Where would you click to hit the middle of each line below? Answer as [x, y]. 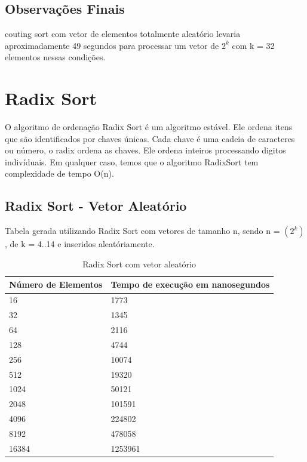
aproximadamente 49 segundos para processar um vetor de [112, 45]
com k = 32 [253, 45]
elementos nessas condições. [55, 57]
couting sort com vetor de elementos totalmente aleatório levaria [123, 34]
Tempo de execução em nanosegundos [190, 284]
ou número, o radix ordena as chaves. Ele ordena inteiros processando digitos [145, 150]
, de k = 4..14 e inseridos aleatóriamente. [80, 244]
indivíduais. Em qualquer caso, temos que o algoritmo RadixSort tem [132, 161]
